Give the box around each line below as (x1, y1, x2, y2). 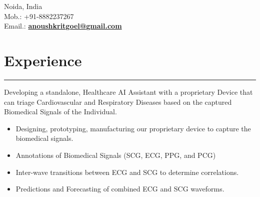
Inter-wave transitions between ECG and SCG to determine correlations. (15, 166, 239, 177)
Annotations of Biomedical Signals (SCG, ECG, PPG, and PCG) (15, 150, 216, 160)
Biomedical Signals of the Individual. (4, 106, 117, 117)
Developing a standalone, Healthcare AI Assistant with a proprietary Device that (4, 87, 253, 97)
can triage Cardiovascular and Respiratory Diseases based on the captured (4, 96, 232, 107)
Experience (4, 50, 82, 71)
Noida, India (4, 1, 42, 12)
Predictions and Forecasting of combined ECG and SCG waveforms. (15, 183, 224, 194)
